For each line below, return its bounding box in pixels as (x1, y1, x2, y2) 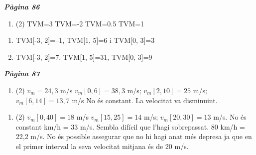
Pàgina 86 (4, 1, 40, 11)
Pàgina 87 (4, 68, 40, 79)
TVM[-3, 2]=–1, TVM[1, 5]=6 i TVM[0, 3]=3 (15, 35, 155, 45)
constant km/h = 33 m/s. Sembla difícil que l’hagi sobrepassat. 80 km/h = (15, 121, 245, 132)
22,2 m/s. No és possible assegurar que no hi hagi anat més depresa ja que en (15, 131, 252, 142)
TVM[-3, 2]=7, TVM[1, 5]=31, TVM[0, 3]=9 (15, 51, 152, 62)
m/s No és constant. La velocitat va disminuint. (72, 95, 218, 105)
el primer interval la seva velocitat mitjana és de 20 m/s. (15, 141, 189, 151)
